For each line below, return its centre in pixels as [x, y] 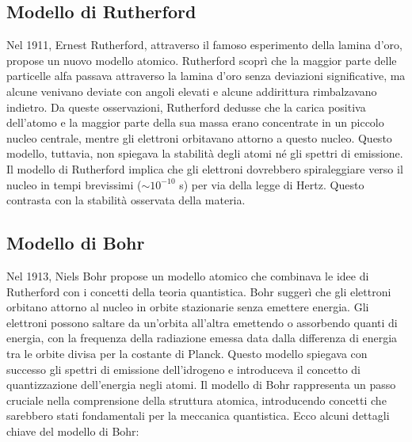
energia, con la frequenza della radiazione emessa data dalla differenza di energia [202, 338]
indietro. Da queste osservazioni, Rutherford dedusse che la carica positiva [186, 107]
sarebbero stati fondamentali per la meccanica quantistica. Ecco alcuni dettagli [198, 415]
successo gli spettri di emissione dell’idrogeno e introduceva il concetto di [183, 369]
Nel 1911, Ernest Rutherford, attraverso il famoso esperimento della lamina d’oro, [204, 45]
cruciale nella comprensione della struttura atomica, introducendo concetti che [196, 400]
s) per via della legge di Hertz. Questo [272, 184]
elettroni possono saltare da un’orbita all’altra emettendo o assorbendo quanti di [202, 322]
